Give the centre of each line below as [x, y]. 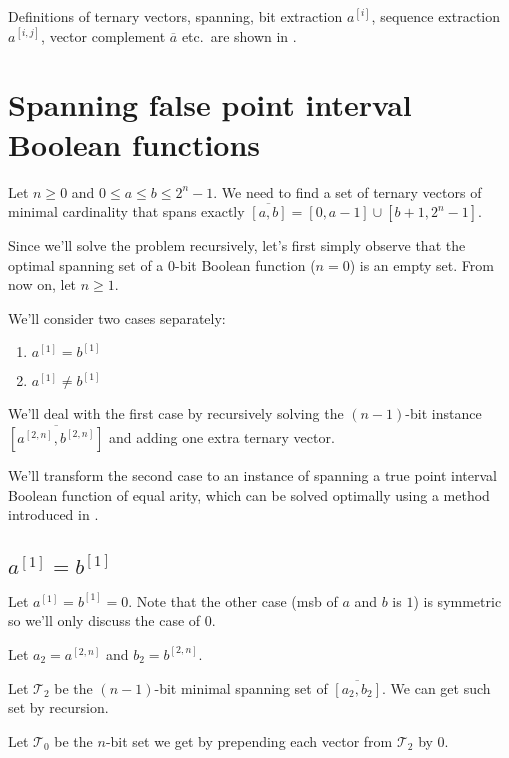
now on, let [42, 284]
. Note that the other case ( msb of [233, 600]
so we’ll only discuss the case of [104, 620]
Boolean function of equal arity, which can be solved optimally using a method [249, 494]
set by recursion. [58, 707]
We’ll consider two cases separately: [117, 317]
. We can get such [436, 687]
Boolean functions [134, 143]
